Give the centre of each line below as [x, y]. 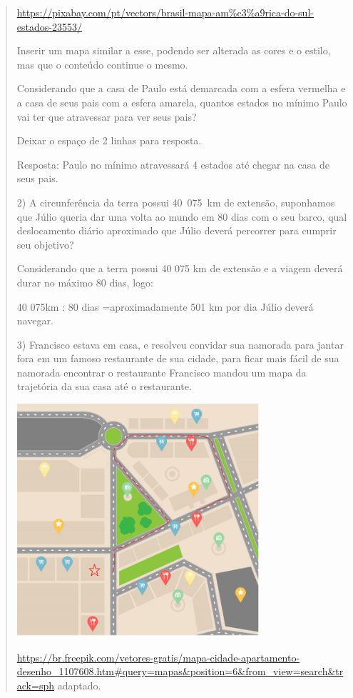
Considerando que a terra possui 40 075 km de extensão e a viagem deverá [180, 268]
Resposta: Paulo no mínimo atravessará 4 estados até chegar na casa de [173, 164]
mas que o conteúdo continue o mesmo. [102, 64]
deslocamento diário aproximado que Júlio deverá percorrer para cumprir [176, 230]
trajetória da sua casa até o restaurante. [104, 386]
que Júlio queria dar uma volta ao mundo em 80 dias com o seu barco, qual [182, 216]
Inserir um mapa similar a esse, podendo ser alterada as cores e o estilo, [174, 50]
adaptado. [79, 685]
